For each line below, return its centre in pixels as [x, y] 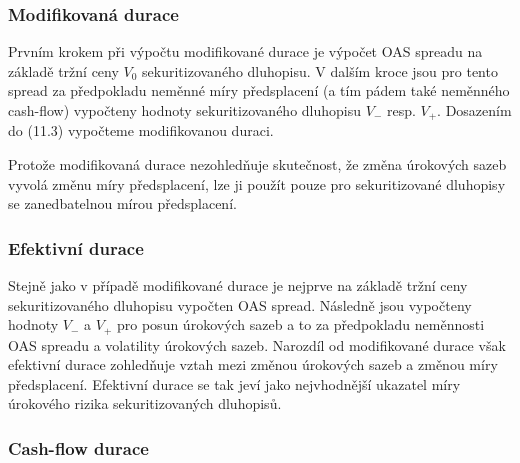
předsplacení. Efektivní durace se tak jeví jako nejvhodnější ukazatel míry [234, 383]
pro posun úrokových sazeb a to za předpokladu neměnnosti [301, 324]
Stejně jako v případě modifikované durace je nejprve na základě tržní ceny [238, 285]
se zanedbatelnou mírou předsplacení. [122, 203]
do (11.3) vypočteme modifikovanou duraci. [141, 130]
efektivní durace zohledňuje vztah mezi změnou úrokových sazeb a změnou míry [253, 364]
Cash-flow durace [78, 447]
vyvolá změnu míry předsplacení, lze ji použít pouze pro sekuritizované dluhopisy [257, 183]
